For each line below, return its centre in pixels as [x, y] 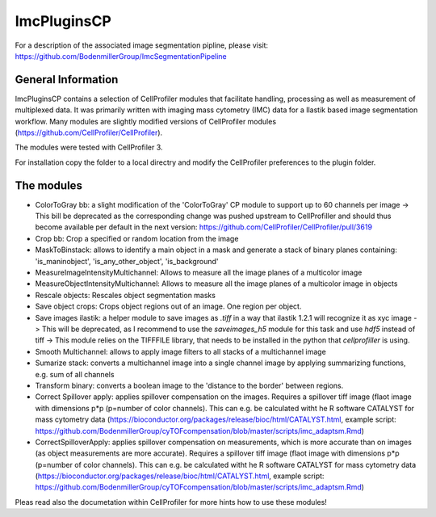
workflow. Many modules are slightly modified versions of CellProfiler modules [146, 121]
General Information [67, 80]
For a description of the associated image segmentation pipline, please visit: [142, 45]
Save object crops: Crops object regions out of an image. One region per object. [168, 306]
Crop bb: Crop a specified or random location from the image [137, 238]
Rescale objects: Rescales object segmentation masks [125, 295]
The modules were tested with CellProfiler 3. [89, 147]
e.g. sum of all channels [75, 374]
